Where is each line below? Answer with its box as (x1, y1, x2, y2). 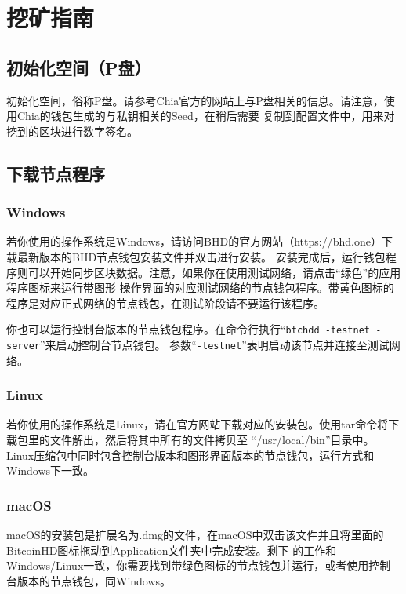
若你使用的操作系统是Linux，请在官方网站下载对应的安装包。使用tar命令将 (6, 416, 389, 432)
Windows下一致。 (6, 462, 95, 479)
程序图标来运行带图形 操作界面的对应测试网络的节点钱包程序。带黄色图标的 (6, 279, 394, 296)
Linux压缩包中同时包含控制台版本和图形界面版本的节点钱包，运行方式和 (6, 446, 375, 463)
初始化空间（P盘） (6, 55, 151, 79)
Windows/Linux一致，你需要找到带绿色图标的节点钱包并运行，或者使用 (6, 557, 369, 574)
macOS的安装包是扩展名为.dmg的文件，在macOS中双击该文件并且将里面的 (6, 527, 384, 543)
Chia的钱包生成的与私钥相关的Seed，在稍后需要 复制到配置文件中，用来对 (16, 108, 395, 124)
